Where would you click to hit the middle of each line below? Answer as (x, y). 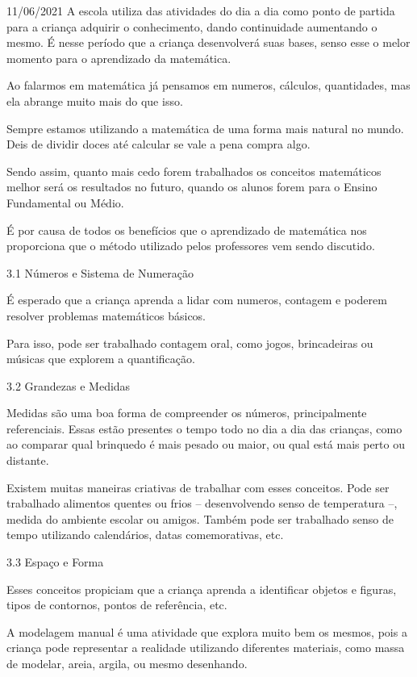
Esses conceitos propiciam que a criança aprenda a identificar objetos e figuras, (202, 589)
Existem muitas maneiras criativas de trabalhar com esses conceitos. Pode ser (198, 487)
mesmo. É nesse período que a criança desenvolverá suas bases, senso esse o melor (208, 42)
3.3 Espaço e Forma (55, 562)
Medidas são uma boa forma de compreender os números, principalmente (187, 413)
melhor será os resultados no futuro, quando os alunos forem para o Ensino (192, 187)
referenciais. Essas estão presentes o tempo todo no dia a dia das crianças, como (204, 428)
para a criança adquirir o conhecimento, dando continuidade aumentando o (192, 26)
